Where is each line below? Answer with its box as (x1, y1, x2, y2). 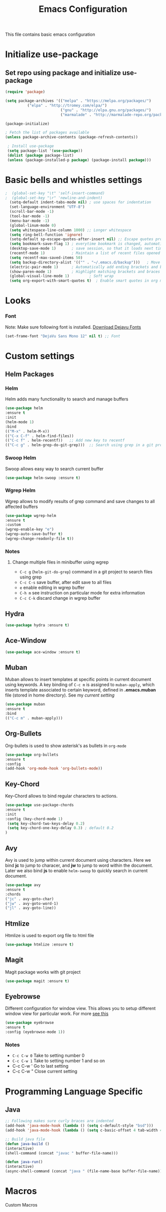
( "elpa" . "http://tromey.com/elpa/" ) (27, 103, 107, 108)
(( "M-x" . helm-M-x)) (5, 429, 50, 434)
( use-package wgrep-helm (5, 513, 56, 518)
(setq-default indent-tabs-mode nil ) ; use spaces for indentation (9, 200, 152, 205)
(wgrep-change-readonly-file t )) (5, 536, 74, 541)
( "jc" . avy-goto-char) (5, 896, 54, 901)
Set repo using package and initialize (5, 68, 121, 77)
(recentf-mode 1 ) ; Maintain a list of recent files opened (9, 251, 161, 255)
